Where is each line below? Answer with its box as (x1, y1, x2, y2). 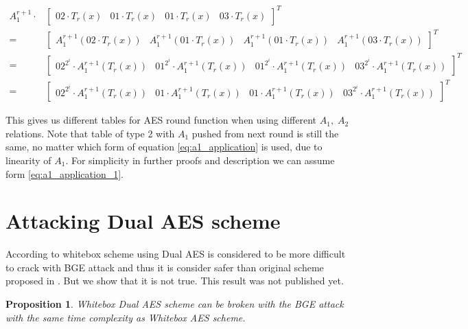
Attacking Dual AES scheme (5, 207, 281, 235)
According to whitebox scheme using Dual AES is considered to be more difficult (5, 247, 346, 261)
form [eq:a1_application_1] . (5, 166, 124, 181)
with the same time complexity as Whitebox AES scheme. (5, 310, 246, 324)
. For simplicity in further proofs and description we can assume (65, 152, 335, 167)
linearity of (5, 152, 51, 167)
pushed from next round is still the (191, 126, 339, 140)
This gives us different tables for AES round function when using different (5, 113, 317, 127)
